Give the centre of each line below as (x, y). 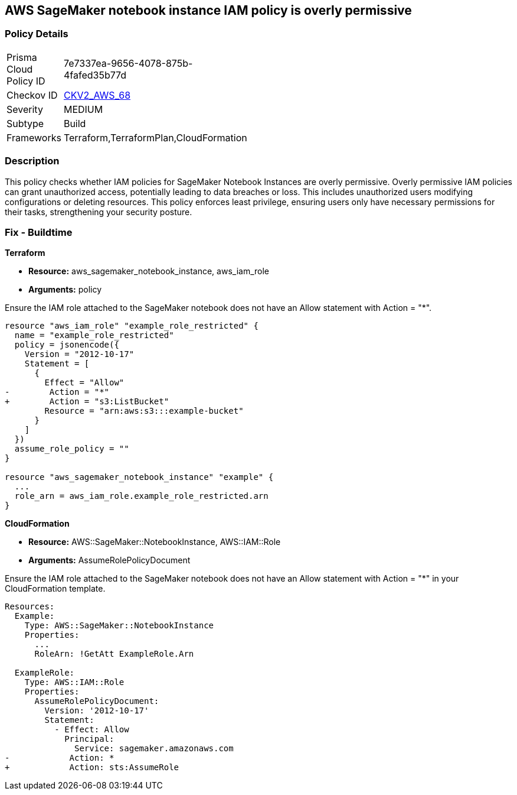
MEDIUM (83, 109)
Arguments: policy (65, 290)
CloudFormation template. (55, 589)
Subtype (25, 123)
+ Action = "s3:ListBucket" (87, 402)
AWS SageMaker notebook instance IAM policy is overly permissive (208, 10)
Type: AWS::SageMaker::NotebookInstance (119, 626)
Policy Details (37, 34)
